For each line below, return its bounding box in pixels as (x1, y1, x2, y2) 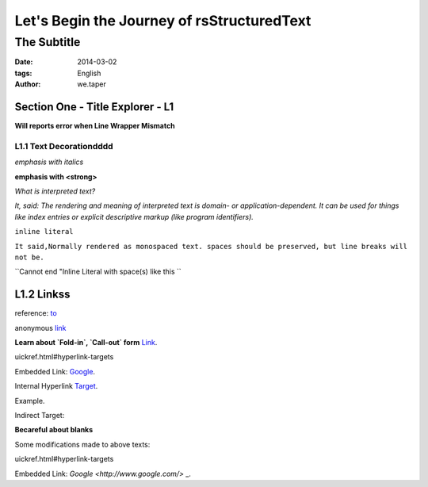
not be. (14, 252, 45, 262)
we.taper (77, 79, 106, 89)
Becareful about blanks (14, 425, 94, 435)
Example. (14, 396, 45, 405)
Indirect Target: (14, 410, 65, 420)
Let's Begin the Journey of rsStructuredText (14, 12, 311, 29)
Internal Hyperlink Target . (14, 382, 98, 391)
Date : (14, 57, 33, 67)
